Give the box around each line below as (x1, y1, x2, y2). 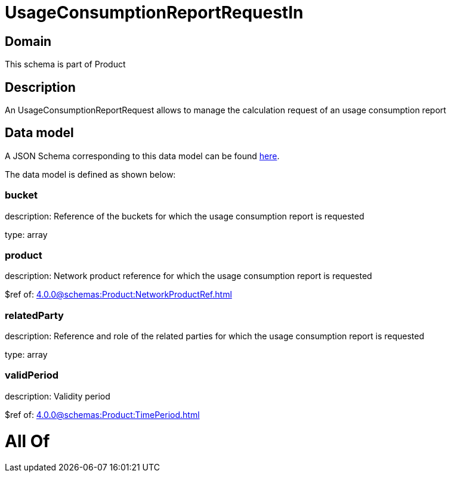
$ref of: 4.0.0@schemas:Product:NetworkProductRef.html (5, 289, 232, 300)
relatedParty (5, 309, 64, 321)
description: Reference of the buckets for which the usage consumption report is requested (5, 210, 364, 221)
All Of (5, 430, 50, 451)
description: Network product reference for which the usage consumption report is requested (5, 271, 372, 281)
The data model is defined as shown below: (5, 169, 176, 179)
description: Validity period (5, 391, 110, 401)
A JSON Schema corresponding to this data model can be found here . (5, 150, 280, 161)
